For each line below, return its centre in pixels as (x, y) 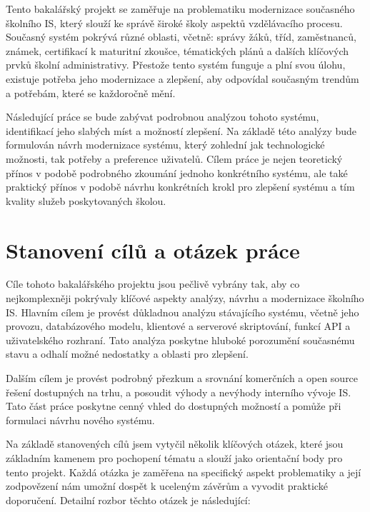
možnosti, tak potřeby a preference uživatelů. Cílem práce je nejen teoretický (174, 158)
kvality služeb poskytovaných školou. (86, 200)
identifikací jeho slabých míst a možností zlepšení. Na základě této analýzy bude (181, 130)
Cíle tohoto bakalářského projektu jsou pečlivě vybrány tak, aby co (153, 284)
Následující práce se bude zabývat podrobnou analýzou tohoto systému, (162, 117)
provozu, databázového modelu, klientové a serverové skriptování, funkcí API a (178, 326)
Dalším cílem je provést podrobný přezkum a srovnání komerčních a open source (182, 378)
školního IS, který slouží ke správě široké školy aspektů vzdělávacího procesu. (174, 22)
